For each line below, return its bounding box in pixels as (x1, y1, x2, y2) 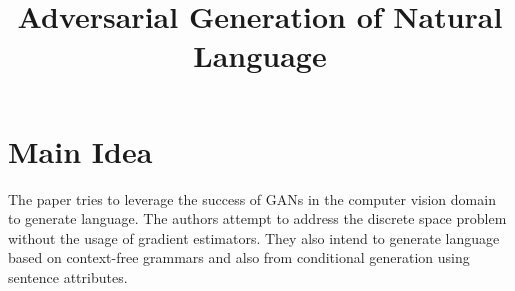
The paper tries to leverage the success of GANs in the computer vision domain (8, 188, 496, 209)
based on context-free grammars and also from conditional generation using (8, 247, 470, 268)
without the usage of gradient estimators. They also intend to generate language (8, 227, 500, 248)
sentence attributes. (8, 266, 128, 287)
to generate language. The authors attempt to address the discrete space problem (8, 208, 507, 229)
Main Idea (8, 130, 153, 171)
